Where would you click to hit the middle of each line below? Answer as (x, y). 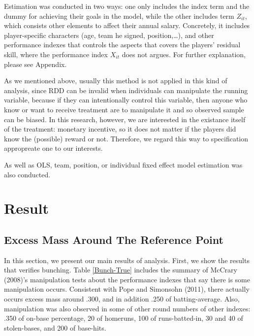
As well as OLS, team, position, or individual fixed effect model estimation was (123, 164)
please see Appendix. (35, 64)
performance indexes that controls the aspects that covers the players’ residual (122, 45)
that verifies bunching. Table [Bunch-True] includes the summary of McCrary (121, 270)
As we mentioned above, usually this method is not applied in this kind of (116, 81)
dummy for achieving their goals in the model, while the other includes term (119, 16)
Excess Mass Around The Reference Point (114, 239)
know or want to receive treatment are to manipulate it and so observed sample (124, 109)
